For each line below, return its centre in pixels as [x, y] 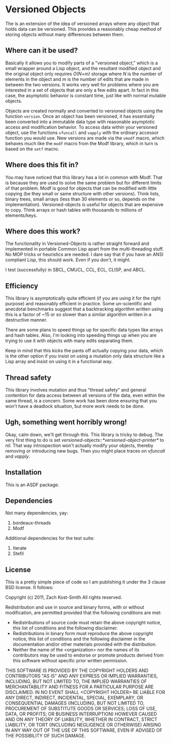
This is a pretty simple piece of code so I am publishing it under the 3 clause [86, 582]
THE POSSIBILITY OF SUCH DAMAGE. [45, 736]
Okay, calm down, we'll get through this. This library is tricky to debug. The [84, 434]
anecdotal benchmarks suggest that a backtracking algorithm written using [84, 309]
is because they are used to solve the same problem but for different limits [83, 183]
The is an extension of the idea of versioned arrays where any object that [82, 24]
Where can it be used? [42, 50]
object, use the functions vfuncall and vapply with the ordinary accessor [82, 132]
